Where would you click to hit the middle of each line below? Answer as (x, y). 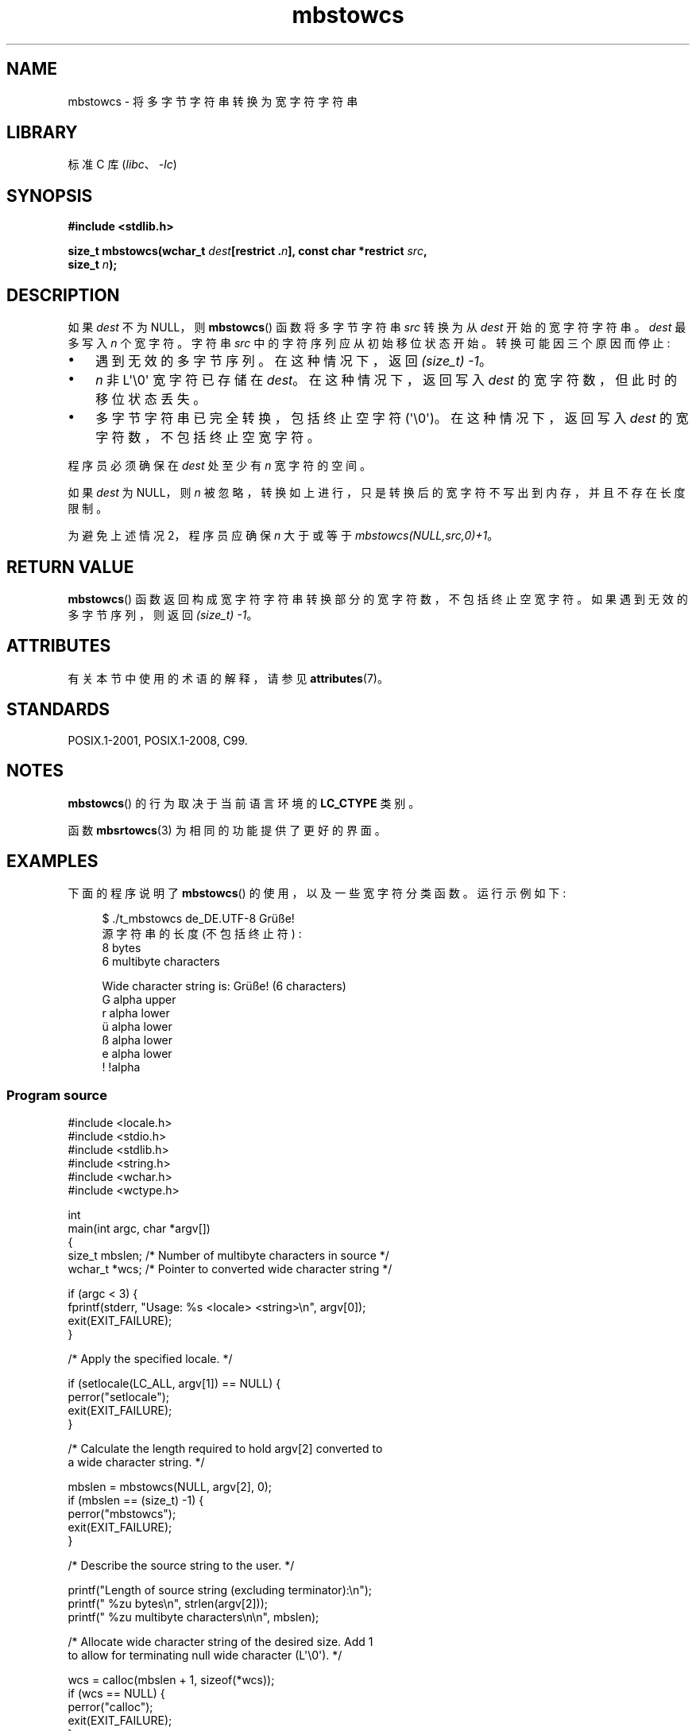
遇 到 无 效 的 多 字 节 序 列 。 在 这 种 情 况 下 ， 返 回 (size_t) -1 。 (294, 361)
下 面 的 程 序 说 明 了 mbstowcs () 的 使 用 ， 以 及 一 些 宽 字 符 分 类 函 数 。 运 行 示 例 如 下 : (317, 893)
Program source (57, 1095)
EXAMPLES (52, 861)
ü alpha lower (137, 1027)
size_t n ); (93, 265)
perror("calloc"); (110, 1707)
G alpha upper (139, 1000)
